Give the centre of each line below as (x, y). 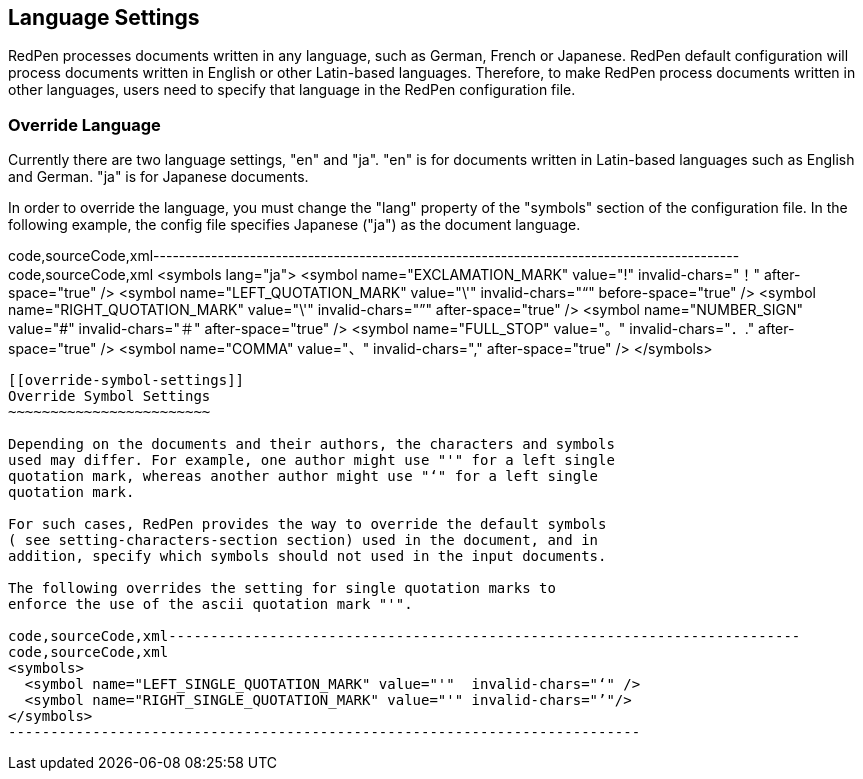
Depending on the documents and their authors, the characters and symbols (311, 444)
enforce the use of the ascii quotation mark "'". (210, 604)
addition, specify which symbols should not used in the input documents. (307, 556)
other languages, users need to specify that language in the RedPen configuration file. (292, 90)
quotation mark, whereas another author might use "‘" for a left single (303, 476)
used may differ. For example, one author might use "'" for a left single (311, 460)
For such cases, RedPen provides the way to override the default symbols (307, 524)
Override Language (84, 124)
